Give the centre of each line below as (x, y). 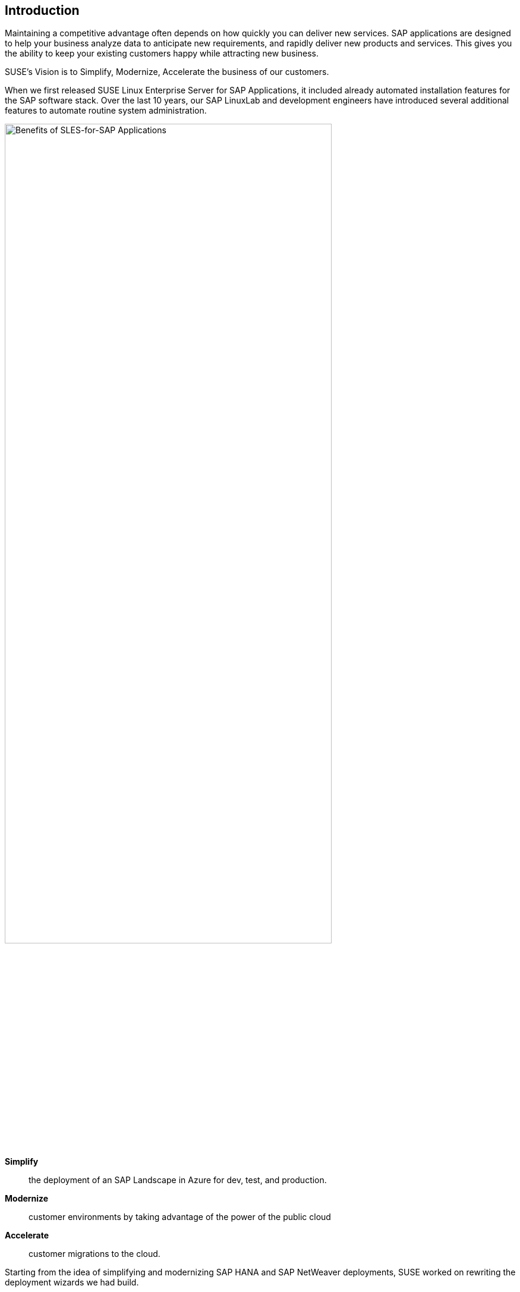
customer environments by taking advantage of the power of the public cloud (180, 1217)
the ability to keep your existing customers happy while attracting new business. (162, 54)
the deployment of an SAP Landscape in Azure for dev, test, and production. (178, 1180)
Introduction (42, 10)
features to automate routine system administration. (106, 111)
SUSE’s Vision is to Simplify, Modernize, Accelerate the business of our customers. (167, 72)
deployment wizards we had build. (72, 1282)
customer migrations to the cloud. (94, 1254)
